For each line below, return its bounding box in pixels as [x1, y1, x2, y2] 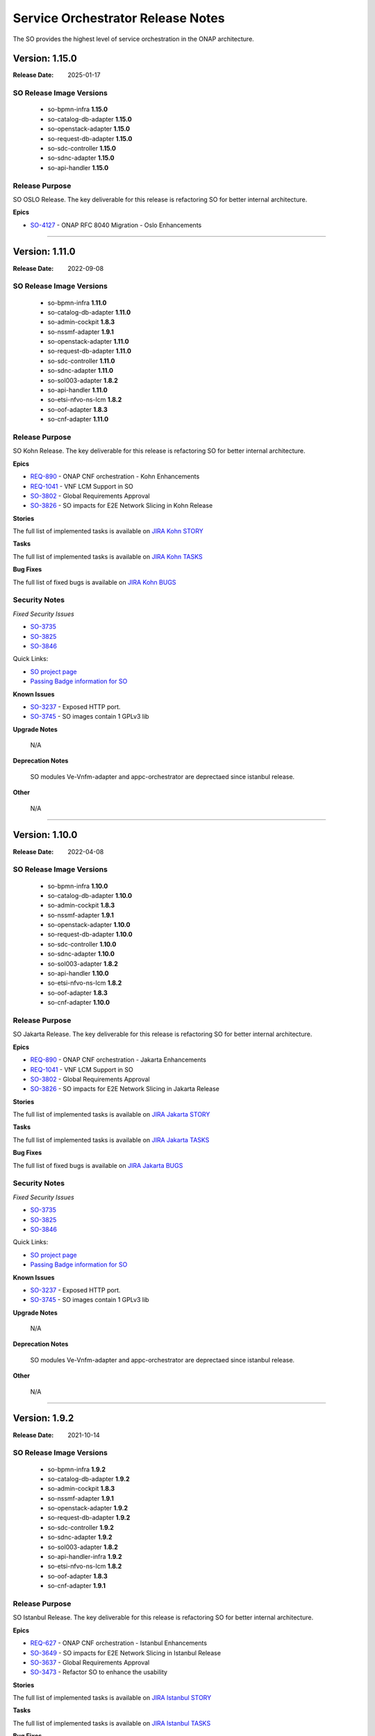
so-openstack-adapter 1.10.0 [47, 921, 131, 929]
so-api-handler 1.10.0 [47, 969, 109, 978]
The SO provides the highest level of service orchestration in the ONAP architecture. [12, 35, 255, 43]
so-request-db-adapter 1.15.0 [47, 134, 133, 142]
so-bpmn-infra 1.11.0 [47, 299, 107, 307]
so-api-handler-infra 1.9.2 [47, 1553, 122, 1561]
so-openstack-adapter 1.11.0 [47, 337, 129, 346]
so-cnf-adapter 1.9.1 [47, 1582, 106, 1590]
